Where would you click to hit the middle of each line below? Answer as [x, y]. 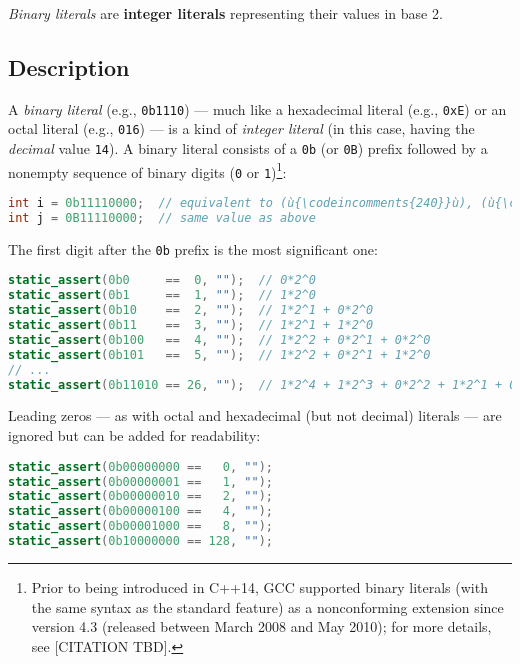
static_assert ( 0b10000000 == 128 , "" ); [140, 541]
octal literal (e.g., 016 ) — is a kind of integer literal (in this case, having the [241, 128]
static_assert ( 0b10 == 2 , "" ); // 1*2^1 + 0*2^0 [191, 310]
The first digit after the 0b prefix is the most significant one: [193, 248]
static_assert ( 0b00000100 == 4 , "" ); [140, 511]
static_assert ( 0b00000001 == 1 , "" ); [140, 481]
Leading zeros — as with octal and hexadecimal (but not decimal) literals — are [255, 415]
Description [69, 66]
